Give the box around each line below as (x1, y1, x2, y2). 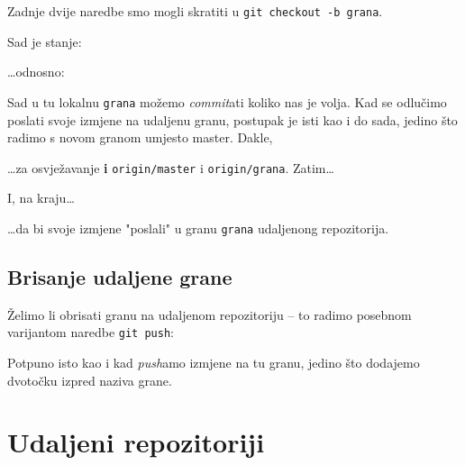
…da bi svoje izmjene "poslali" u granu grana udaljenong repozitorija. (7, 218, 389, 237)
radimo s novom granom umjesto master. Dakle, (7, 128, 273, 147)
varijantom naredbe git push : (7, 323, 174, 342)
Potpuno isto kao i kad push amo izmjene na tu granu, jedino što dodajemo (7, 353, 420, 372)
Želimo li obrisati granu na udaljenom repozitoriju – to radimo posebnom (7, 305, 412, 324)
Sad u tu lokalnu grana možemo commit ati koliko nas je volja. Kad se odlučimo (7, 92, 447, 111)
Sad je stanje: (7, 32, 82, 50)
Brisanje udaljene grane (7, 262, 232, 290)
